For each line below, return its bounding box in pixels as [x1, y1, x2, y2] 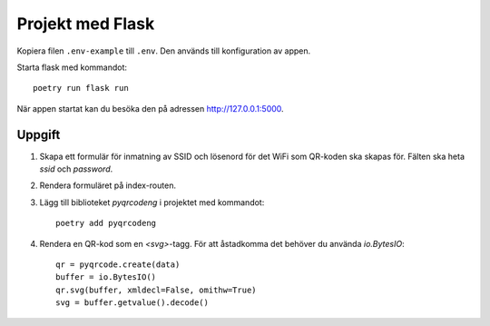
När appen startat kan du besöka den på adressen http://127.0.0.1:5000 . [16, 103, 285, 114]
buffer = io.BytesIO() [55, 272, 157, 282]
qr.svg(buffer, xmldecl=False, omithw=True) [55, 284, 258, 295]
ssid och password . [39, 163, 113, 174]
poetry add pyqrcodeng [55, 218, 157, 229]
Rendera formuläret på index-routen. [39, 180, 177, 191]
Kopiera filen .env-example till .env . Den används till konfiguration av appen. [16, 45, 311, 56]
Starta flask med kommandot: [16, 62, 127, 73]
